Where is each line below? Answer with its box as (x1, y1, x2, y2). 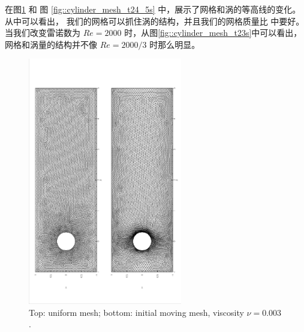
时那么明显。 (149, 38, 200, 50)
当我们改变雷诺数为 (5, 26, 80, 39)
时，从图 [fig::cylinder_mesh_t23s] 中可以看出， (124, 26, 302, 39)
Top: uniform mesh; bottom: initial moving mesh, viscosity (29, 306, 244, 318)
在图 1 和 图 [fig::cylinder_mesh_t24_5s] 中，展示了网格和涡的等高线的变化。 (5, 3, 301, 15)
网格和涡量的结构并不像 (5, 38, 97, 50)
